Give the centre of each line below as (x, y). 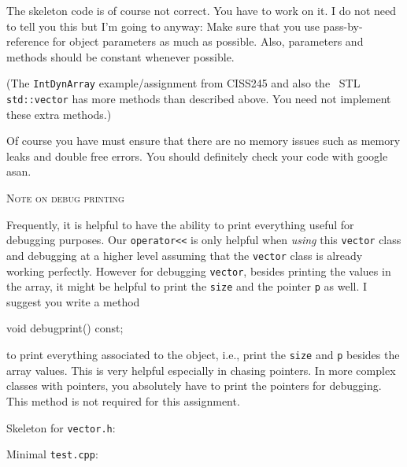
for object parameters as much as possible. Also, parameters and (208, 41)
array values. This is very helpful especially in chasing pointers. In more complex (201, 370)
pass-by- (343, 26)
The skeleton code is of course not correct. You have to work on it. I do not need (201, 10)
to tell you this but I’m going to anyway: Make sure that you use (163, 26)
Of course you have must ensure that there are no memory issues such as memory (203, 141)
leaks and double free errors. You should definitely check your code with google (197, 156)
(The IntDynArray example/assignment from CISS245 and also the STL (183, 83)
